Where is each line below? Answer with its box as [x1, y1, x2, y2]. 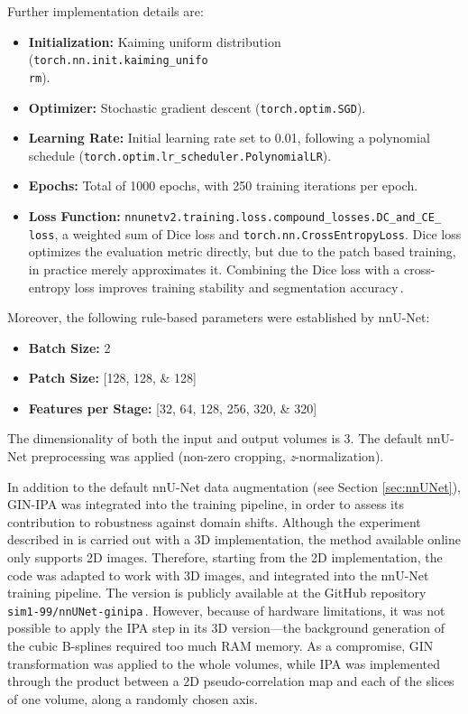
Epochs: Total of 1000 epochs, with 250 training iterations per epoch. [28, 176, 418, 195]
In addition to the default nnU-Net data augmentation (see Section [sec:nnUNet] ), [7, 477, 462, 496]
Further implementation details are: [7, 2, 204, 20]
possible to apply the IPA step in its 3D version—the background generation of [7, 618, 445, 637]
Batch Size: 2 [28, 338, 111, 357]
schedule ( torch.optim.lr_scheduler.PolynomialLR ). [28, 145, 332, 164]
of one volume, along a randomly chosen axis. [7, 689, 258, 708]
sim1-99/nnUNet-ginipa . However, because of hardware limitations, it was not [7, 600, 445, 619]
